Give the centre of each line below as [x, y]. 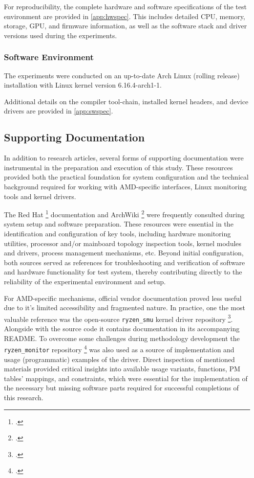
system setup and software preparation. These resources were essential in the [119, 224]
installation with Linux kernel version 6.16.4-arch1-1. [83, 85]
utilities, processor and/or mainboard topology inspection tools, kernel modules [123, 243]
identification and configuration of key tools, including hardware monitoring [117, 233]
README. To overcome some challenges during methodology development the [122, 338]
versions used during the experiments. [61, 35]
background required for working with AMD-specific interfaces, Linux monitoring [126, 186]
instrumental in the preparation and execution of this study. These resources [118, 167]
